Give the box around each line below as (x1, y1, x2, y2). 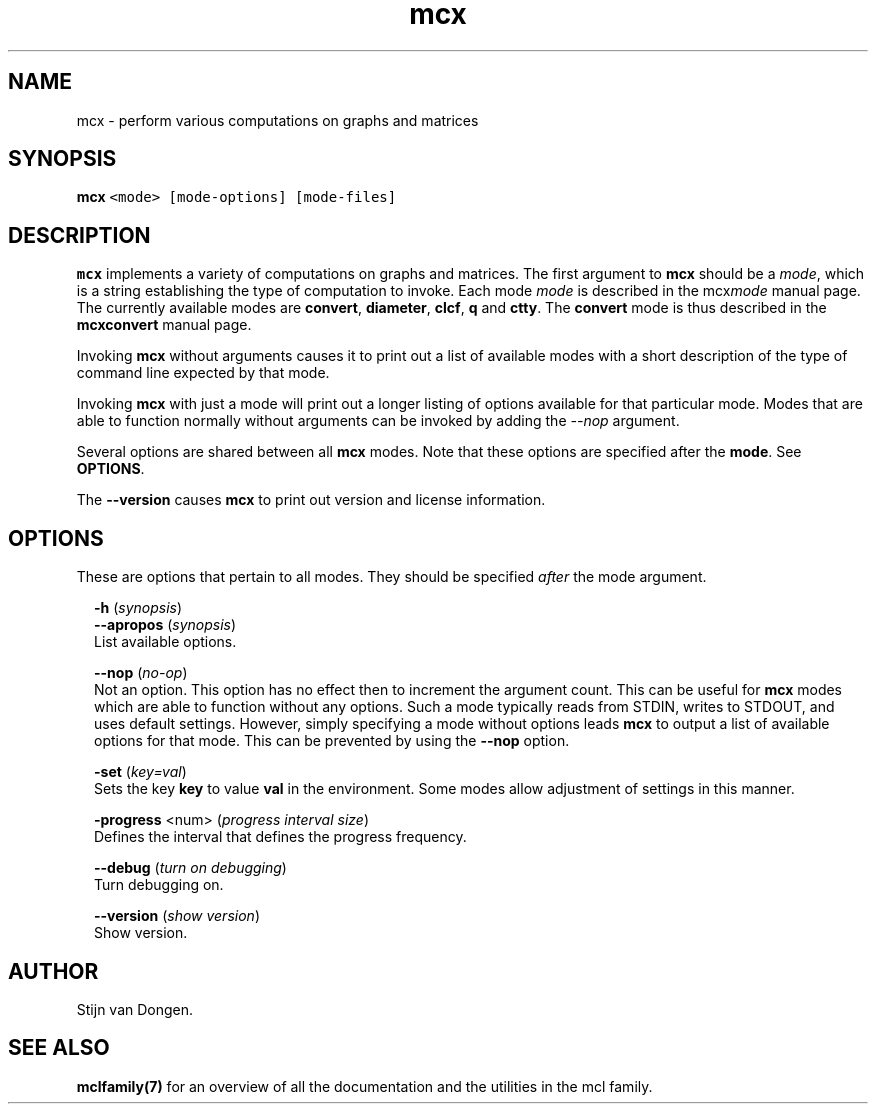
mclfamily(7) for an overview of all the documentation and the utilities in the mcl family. (76, 1077, 653, 1095)
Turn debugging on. (94, 876, 224, 894)
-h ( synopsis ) (94, 599, 183, 617)
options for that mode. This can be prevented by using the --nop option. (94, 732, 570, 750)
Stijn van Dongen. (76, 1000, 194, 1018)
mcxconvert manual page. (76, 316, 252, 334)
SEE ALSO (8, 1035, 110, 1061)
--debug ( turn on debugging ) (94, 859, 287, 877)
